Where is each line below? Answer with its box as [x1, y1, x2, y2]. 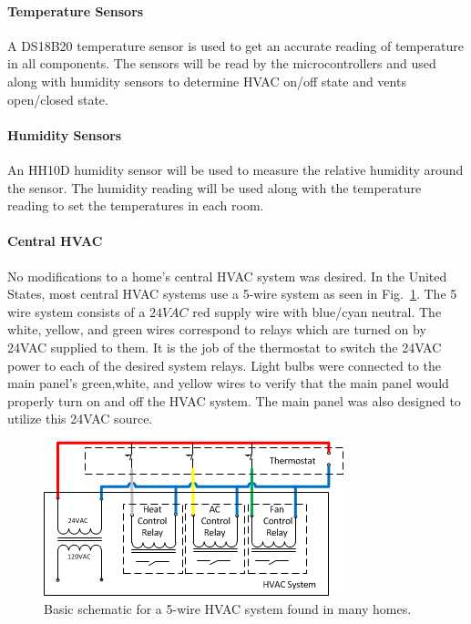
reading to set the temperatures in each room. [7, 196, 264, 215]
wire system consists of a [7, 302, 146, 321]
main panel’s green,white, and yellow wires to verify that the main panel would [7, 373, 449, 393]
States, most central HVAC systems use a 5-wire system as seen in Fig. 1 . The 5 [7, 284, 457, 303]
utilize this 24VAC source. [7, 409, 153, 428]
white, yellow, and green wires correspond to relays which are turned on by [7, 320, 426, 339]
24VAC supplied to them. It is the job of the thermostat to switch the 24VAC [7, 337, 442, 356]
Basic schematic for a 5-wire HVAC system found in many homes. [44, 599, 412, 619]
